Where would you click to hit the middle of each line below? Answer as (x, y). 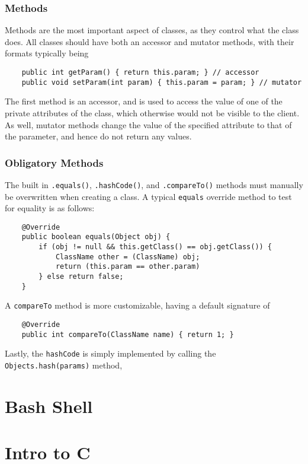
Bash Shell (49, 406)
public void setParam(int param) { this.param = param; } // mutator (162, 82)
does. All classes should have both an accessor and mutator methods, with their (150, 41)
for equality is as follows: (50, 208)
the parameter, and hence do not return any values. (98, 136)
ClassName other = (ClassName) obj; (128, 257)
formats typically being (47, 53)
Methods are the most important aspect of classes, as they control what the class (152, 30)
